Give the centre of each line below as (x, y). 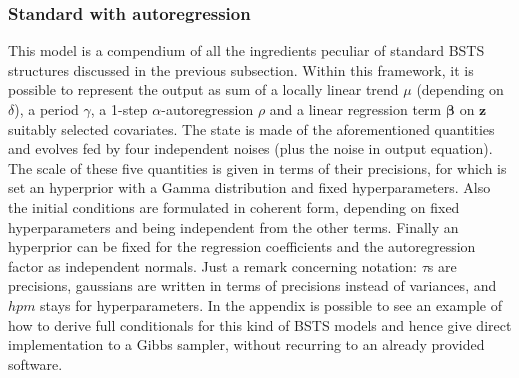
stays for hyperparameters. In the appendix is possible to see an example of (271, 304)
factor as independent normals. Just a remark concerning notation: (212, 265)
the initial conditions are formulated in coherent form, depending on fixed (234, 206)
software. (35, 363)
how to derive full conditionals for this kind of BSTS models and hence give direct (260, 324)
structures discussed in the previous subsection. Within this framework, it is (241, 69)
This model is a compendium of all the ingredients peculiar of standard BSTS (246, 50)
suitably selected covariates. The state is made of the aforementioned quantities (251, 128)
